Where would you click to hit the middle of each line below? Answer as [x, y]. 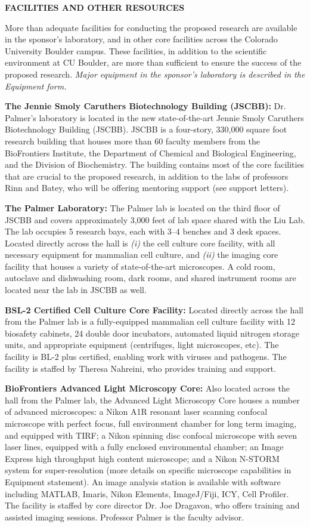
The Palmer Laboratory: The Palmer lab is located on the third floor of [142, 207]
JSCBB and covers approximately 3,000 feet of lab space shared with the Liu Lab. [155, 219]
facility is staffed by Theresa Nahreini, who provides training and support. [140, 368]
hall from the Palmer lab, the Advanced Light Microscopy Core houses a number [152, 400]
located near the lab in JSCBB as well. [76, 290]
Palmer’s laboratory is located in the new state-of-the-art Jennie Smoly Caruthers [154, 117]
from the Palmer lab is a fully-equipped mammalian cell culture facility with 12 [150, 321]
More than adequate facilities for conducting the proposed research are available [151, 27]
